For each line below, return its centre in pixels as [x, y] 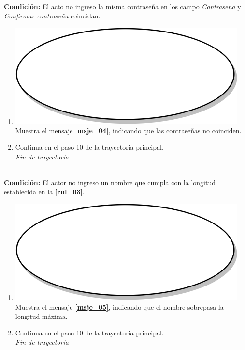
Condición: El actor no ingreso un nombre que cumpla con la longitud [110, 182]
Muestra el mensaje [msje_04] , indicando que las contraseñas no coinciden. [128, 131]
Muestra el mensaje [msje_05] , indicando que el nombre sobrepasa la [119, 307]
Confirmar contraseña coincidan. [52, 16]
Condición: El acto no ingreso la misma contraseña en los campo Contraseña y [122, 6]
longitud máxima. [41, 316]
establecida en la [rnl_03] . [44, 192]
